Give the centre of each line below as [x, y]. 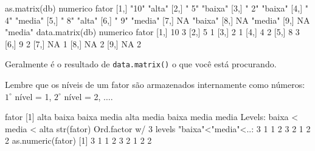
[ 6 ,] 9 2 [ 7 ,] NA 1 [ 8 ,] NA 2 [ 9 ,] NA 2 [73, 43]
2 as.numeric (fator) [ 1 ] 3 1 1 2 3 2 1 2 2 [78, 140]
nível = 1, [33, 96]
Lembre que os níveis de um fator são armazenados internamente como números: [155, 85]
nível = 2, [82, 96]
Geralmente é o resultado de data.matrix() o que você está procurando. [141, 64]
